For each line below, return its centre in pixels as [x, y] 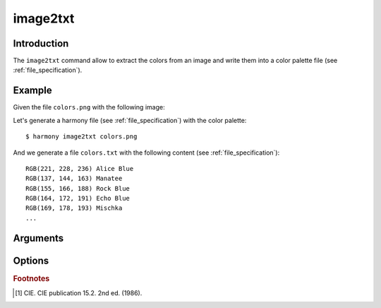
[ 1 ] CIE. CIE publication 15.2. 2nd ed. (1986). [79, 293]
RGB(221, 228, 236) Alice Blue [80, 168]
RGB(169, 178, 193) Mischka [74, 208]
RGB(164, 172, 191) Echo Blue [78, 199]
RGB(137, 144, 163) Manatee [74, 179]
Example [32, 91]
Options [31, 260]
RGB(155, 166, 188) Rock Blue [78, 188]
